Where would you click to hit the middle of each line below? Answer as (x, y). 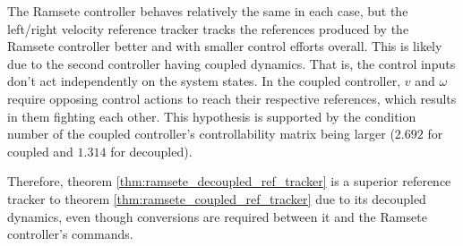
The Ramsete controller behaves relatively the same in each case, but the (208, 11)
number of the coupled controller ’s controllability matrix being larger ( (201, 134)
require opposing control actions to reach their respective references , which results (232, 98)
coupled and (40, 151)
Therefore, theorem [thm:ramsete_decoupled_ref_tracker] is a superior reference (229, 181)
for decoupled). (151, 151)
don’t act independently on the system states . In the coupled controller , (204, 81)
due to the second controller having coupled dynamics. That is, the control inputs (231, 63)
